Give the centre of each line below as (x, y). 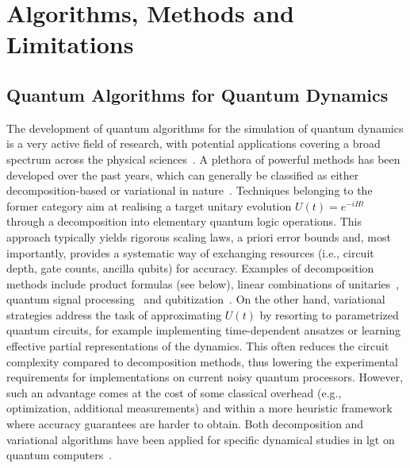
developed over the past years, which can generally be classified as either (183, 174)
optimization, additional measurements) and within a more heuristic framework (199, 408)
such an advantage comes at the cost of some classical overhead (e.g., (174, 392)
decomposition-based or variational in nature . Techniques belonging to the (190, 190)
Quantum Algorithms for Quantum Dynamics (197, 94)
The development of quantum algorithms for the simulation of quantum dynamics (205, 128)
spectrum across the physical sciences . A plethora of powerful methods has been (203, 159)
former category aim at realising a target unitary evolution (149, 205)
